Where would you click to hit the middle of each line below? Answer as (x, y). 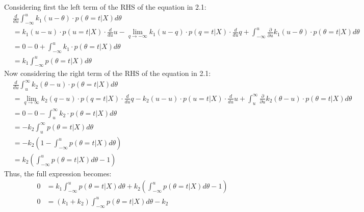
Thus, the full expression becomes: (58, 173)
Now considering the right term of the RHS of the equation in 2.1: (108, 73)
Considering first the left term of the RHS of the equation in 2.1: (105, 7)
